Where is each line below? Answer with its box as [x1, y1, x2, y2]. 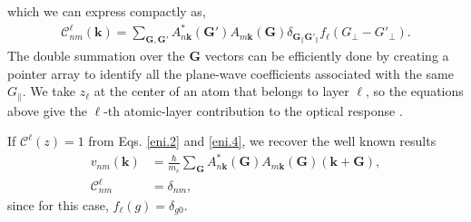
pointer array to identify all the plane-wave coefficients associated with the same [7, 63, 454, 82]
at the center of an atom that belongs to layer [93, 82, 349, 101]
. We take [22, 82, 76, 101]
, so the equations [365, 82, 464, 101]
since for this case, [7, 195, 109, 214]
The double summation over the [7, 45, 185, 64]
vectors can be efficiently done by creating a [204, 45, 449, 64]
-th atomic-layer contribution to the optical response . [103, 101, 403, 120]
